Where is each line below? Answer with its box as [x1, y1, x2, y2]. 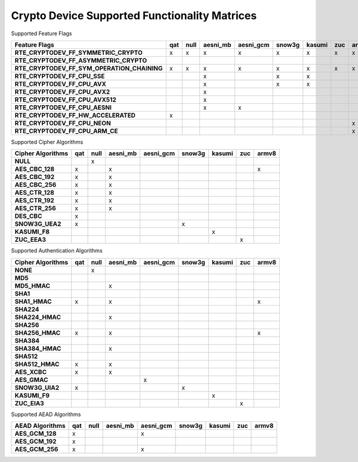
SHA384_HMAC [14, 344, 61, 352]
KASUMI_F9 [14, 391, 50, 399]
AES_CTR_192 [14, 196, 55, 205]
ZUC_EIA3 [14, 399, 44, 407]
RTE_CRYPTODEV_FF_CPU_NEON [14, 119, 112, 127]
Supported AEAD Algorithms [11, 411, 81, 418]
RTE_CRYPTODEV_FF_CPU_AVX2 [14, 87, 110, 96]
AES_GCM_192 [14, 438, 57, 446]
